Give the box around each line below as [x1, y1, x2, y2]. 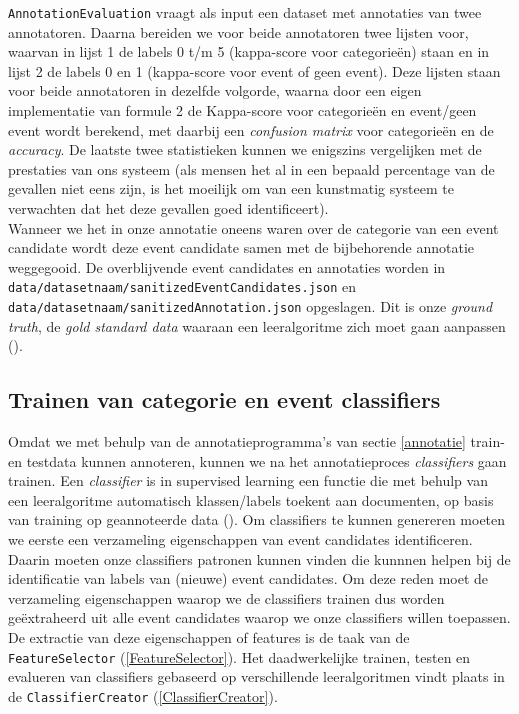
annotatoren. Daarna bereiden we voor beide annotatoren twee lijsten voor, [8, 21, 469, 42]
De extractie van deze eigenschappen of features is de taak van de [8, 627, 410, 648]
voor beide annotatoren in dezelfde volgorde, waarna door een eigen [8, 80, 422, 101]
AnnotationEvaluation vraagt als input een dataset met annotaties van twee [8, 2, 482, 22]
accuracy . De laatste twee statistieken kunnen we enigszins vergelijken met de [8, 139, 482, 160]
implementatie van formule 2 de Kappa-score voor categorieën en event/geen [8, 100, 477, 121]
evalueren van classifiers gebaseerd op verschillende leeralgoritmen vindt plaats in [8, 666, 505, 687]
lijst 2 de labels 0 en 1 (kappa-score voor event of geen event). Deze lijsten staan [8, 60, 501, 81]
